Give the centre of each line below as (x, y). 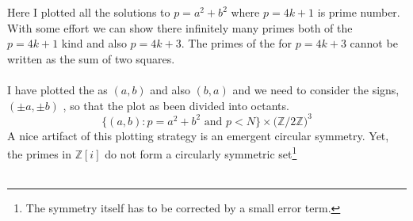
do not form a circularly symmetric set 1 (201, 152)
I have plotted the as (57, 89)
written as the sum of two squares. (91, 58)
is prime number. (359, 12)
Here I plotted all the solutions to (89, 12)
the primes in (40, 153)
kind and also (94, 43)
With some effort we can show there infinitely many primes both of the (180, 27)
